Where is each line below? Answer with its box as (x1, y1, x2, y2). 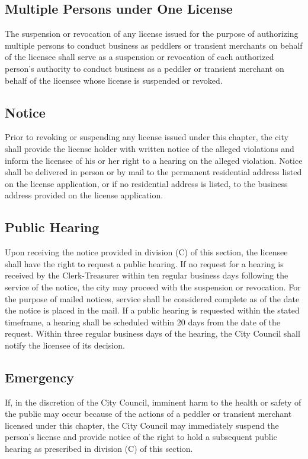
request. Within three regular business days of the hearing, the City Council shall (5, 327, 300, 340)
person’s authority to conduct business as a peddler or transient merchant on (5, 62, 284, 74)
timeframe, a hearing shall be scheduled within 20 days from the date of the (5, 315, 281, 328)
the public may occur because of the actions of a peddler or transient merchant (5, 407, 292, 420)
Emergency (5, 368, 75, 386)
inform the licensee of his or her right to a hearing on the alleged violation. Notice (5, 154, 303, 166)
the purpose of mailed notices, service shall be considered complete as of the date (5, 292, 300, 305)
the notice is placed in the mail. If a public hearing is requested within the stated (5, 304, 300, 316)
